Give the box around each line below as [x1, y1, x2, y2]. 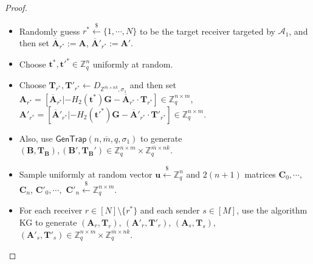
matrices [244, 167, 276, 180]
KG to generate [19, 215, 77, 228]
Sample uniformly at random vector [19, 167, 153, 180]
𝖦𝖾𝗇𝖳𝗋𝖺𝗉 [55, 134, 87, 144]
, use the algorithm [236, 204, 308, 217]
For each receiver [19, 204, 83, 217]
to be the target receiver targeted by [139, 24, 275, 37]
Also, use [19, 131, 53, 144]
